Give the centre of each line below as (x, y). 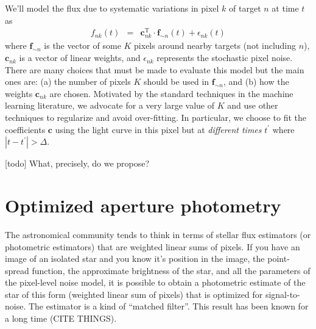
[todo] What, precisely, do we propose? (77, 163)
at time (285, 8)
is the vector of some (83, 45)
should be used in (176, 81)
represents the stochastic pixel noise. (225, 58)
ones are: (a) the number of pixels (68, 81)
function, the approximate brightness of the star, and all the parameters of (171, 270)
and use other (253, 105)
